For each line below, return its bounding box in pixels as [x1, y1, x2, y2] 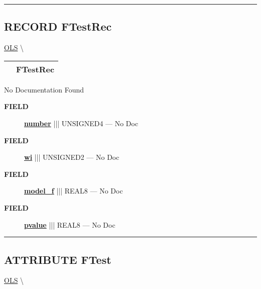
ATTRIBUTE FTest [4, 251, 111, 267]
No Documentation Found [4, 84, 84, 94]
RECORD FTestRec [4, 19, 112, 34]
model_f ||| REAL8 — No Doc [24, 185, 123, 196]
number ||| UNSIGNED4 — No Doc [24, 118, 139, 128]
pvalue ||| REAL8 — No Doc [24, 219, 115, 230]
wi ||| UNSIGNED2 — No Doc [24, 152, 119, 162]
